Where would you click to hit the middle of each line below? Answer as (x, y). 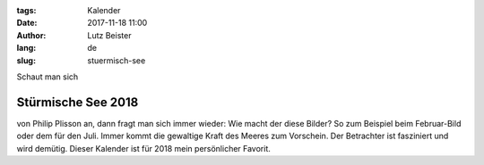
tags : (26, 10)
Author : (31, 35)
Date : (27, 23)
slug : (26, 60)
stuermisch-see (117, 60)
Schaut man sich (48, 77)
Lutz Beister (109, 35)
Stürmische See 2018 (78, 102)
